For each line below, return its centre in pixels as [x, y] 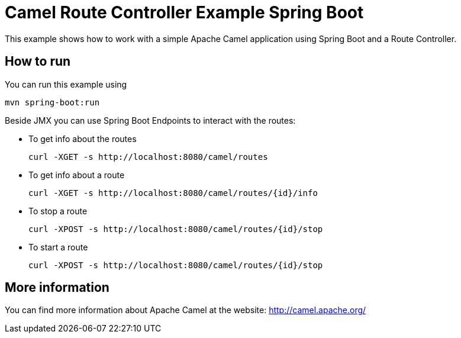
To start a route [58, 247]
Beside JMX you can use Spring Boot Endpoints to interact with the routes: [150, 120]
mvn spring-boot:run [52, 102]
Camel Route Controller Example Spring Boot [184, 12]
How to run [38, 62]
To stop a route [58, 211]
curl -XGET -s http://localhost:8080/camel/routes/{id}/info [173, 193]
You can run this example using [66, 84]
